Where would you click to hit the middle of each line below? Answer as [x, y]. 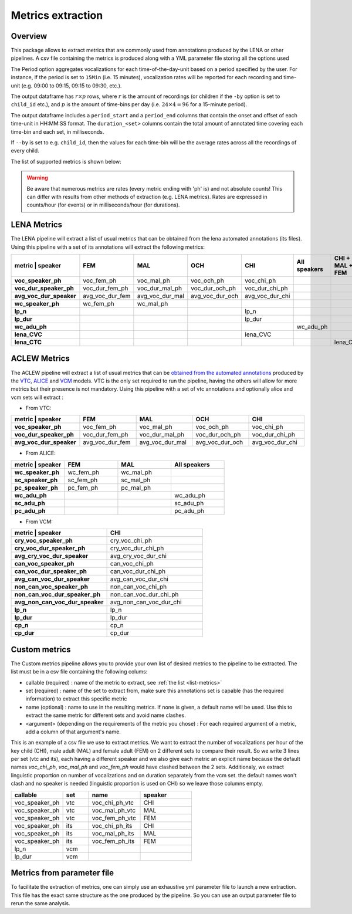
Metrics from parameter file [62, 873]
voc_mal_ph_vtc [114, 810]
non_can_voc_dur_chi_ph [144, 594]
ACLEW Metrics [40, 359]
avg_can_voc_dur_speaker [52, 579]
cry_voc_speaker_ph [43, 541]
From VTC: [39, 408]
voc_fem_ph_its [113, 841]
